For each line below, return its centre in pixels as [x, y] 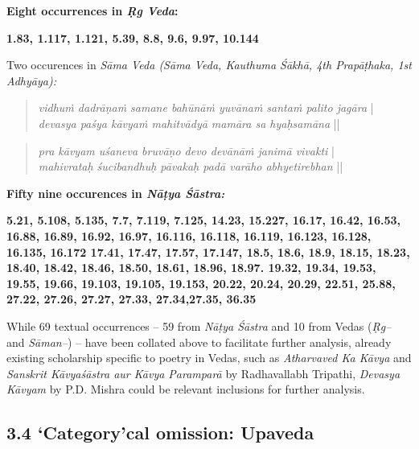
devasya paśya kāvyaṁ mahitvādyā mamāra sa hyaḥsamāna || [189, 123]
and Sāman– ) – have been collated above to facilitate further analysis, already [199, 342]
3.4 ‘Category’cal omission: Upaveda [160, 433]
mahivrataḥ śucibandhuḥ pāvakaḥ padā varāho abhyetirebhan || [191, 166]
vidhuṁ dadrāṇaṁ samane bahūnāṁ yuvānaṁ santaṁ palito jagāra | [206, 107]
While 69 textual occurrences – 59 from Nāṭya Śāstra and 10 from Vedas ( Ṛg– [199, 325]
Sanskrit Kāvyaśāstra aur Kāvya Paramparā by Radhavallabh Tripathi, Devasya [203, 373]
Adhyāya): [31, 80]
